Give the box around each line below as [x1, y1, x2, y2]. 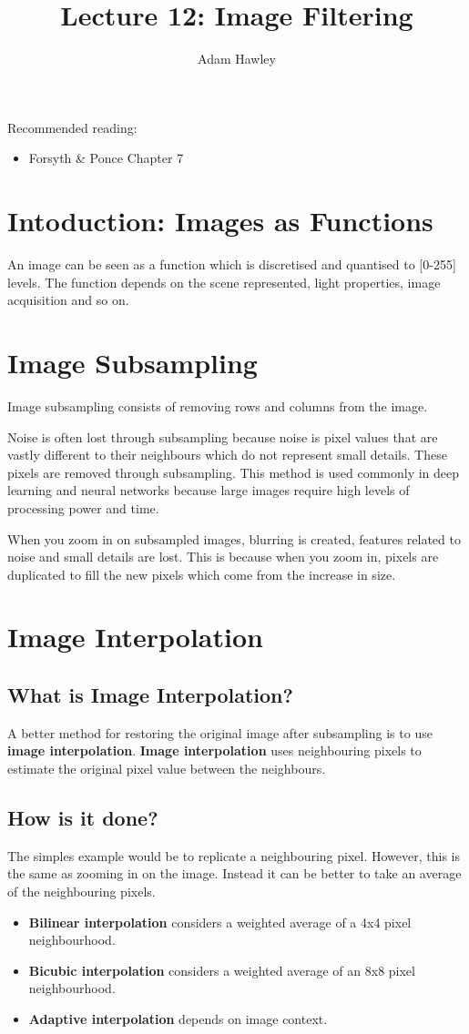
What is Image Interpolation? [7, 681, 293, 709]
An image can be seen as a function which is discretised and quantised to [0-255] [7, 255, 456, 274]
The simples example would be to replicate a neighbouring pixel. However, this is [7, 846, 461, 865]
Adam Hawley [198, 49, 276, 68]
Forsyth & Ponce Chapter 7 [28, 148, 184, 167]
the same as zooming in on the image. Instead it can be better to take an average [7, 864, 462, 883]
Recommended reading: [7, 117, 138, 137]
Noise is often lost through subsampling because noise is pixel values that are [7, 427, 438, 446]
